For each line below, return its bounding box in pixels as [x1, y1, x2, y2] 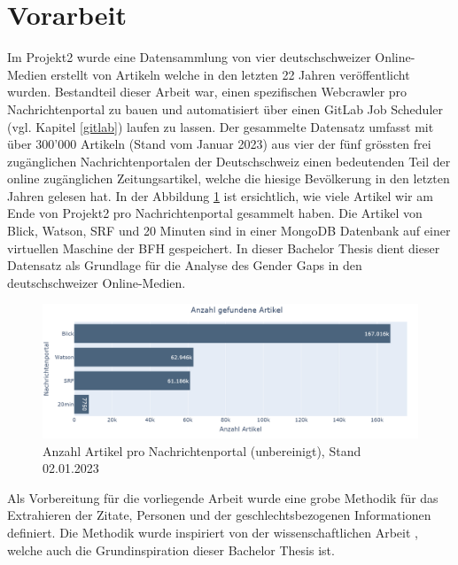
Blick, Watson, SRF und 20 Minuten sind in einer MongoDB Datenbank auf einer [7, 221, 451, 240]
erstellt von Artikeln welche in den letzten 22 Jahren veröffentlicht [50, 65, 410, 83]
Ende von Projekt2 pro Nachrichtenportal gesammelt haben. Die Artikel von [7, 204, 423, 222]
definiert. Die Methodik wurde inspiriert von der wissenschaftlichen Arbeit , [7, 522, 418, 541]
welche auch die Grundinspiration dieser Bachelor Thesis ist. [7, 540, 335, 559]
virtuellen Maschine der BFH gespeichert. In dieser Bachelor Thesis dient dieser [7, 238, 440, 257]
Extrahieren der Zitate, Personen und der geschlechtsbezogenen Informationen [7, 506, 431, 524]
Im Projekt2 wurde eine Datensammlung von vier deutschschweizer [7, 48, 371, 66]
